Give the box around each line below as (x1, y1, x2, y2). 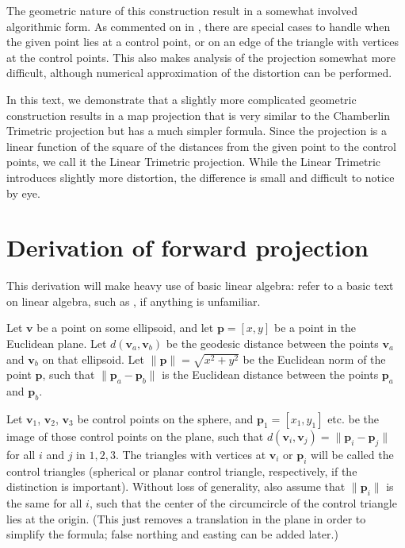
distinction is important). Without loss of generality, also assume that (6, 478, 346, 495)
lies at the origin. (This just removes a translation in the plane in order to (6, 510, 366, 527)
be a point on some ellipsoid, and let (36, 319, 214, 336)
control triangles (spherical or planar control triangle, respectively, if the (6, 462, 357, 479)
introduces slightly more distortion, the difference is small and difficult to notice (6, 168, 395, 185)
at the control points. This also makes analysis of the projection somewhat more (6, 48, 396, 65)
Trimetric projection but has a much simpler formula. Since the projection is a (6, 122, 387, 139)
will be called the (311, 446, 394, 462)
